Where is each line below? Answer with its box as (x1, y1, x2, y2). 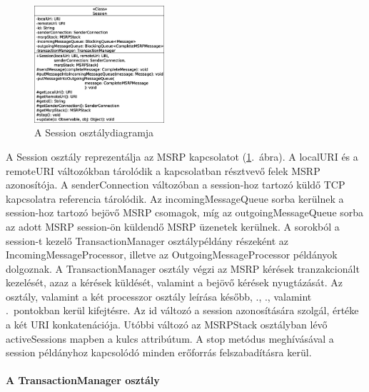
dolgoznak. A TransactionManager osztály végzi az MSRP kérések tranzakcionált (6, 261, 360, 276)
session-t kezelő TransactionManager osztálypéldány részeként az (6, 233, 289, 248)
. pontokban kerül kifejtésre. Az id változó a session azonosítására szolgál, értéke (6, 303, 359, 318)
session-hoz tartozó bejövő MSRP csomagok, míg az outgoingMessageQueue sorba (6, 205, 364, 220)
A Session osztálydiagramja (34, 125, 154, 140)
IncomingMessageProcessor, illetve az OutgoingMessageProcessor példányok (6, 247, 338, 262)
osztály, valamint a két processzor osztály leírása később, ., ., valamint (6, 288, 312, 303)
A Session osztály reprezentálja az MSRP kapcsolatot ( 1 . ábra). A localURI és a (6, 149, 358, 164)
